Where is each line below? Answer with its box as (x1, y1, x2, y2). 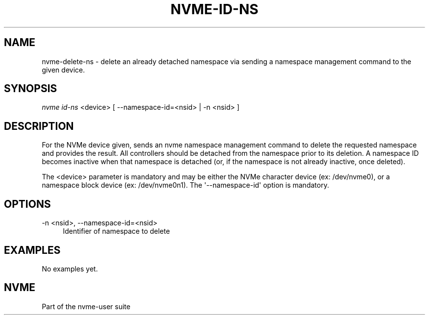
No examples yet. (42, 264, 98, 273)
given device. (42, 65, 85, 74)
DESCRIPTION (4, 120, 74, 132)
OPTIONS (4, 197, 51, 210)
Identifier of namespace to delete (63, 227, 170, 236)
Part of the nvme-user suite (42, 302, 131, 311)
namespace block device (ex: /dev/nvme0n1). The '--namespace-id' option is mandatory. (42, 181, 329, 190)
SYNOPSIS (4, 82, 57, 95)
